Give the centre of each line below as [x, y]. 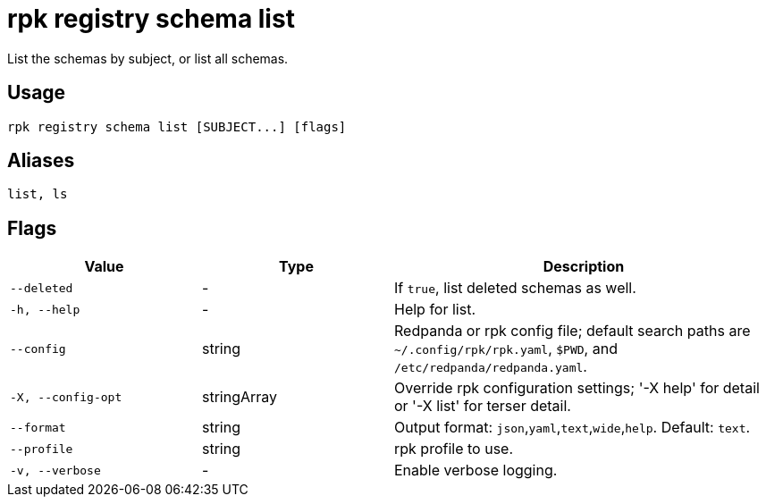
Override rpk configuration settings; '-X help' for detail [577, 388]
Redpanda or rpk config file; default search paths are [572, 331]
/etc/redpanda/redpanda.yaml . [491, 367]
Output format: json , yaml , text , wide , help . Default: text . [572, 428]
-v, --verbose [55, 470]
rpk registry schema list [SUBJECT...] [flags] [177, 126]
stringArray [240, 397]
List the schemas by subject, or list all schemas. [148, 58]
